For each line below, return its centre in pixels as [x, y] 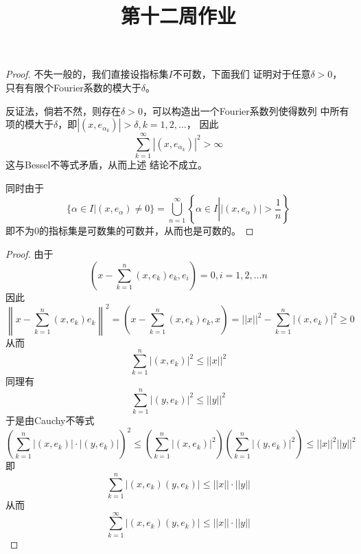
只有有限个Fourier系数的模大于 [73, 87]
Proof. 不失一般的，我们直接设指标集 [87, 74]
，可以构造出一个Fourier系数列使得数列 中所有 [246, 110]
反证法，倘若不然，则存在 [63, 110]
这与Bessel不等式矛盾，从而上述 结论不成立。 [106, 165]
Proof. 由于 [30, 254]
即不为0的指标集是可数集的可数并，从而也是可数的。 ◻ [130, 231]
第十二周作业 [178, 15]
